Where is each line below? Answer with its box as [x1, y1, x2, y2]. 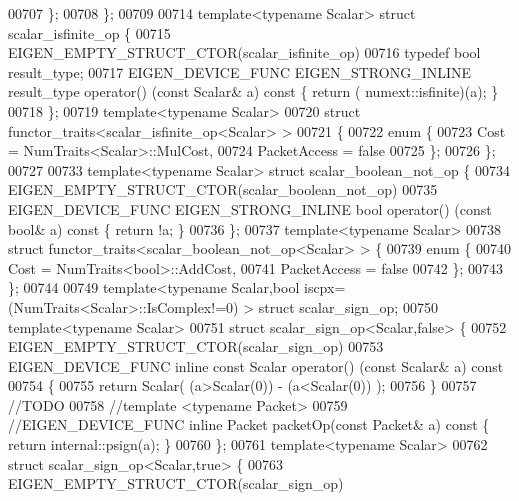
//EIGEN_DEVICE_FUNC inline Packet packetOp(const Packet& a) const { [8, 414, 490, 435]
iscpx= [303, 277, 346, 298]
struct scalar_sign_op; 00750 [258, 296, 438, 317]
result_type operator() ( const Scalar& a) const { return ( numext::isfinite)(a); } [8, 81, 499, 102]
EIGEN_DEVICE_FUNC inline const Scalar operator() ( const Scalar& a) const [8, 355, 504, 376]
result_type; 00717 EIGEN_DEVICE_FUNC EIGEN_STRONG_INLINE [8, 61, 472, 82]
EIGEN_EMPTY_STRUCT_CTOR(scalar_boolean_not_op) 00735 [8, 179, 438, 200]
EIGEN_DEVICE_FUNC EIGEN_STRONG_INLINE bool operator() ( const [8, 198, 492, 219]
